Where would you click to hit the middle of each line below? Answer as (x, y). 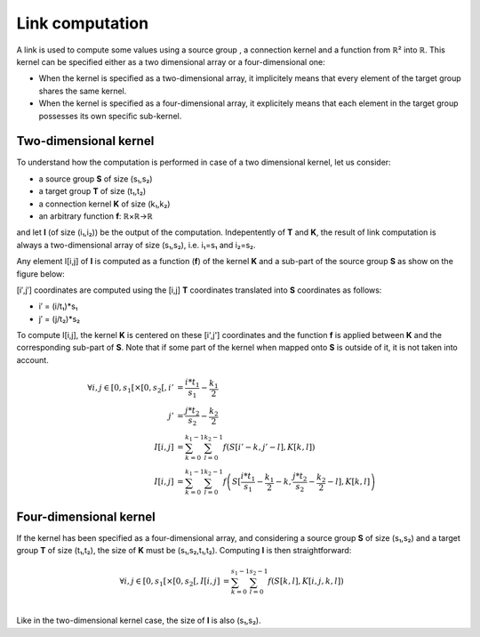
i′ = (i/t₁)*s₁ (58, 306)
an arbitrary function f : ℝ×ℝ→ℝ (96, 216)
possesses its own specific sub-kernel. (110, 116)
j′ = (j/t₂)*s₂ (60, 318)
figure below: (41, 274)
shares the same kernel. (83, 91)
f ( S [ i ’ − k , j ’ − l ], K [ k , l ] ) (269, 448)
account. (32, 359)
